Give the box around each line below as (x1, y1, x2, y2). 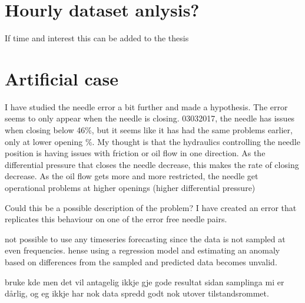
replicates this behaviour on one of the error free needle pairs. (5, 213, 227, 225)
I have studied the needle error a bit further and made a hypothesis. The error (5, 100, 288, 113)
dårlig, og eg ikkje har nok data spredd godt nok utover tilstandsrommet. (5, 287, 269, 299)
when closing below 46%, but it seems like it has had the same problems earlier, (5, 124, 293, 136)
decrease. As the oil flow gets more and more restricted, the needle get (5, 170, 258, 182)
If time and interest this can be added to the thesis (5, 32, 189, 44)
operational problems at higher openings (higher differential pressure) (5, 182, 256, 193)
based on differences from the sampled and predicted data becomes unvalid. (5, 255, 277, 268)
